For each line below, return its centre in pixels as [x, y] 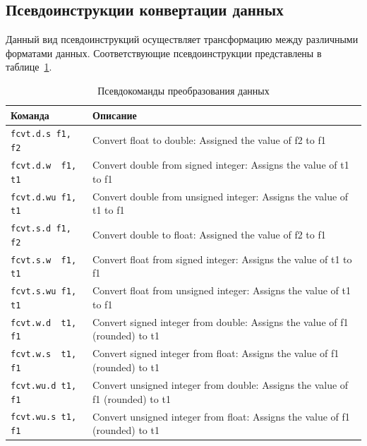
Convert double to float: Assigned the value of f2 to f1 [209, 234]
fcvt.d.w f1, [44, 165]
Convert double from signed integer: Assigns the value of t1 [221, 165]
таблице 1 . [29, 67]
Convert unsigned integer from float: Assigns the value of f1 [221, 416]
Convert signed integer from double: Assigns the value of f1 [221, 321]
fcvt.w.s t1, [44, 355]
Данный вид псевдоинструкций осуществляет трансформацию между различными [182, 39]
